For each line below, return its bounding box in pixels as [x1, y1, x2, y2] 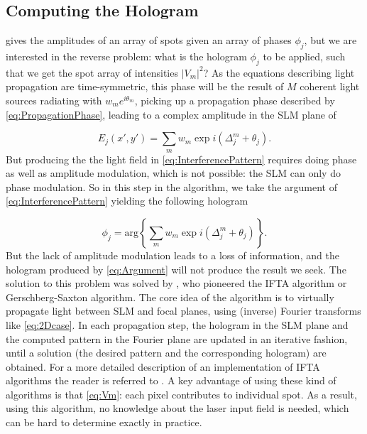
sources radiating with [6, 92, 102, 107]
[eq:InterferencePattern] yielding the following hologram [6, 193, 248, 208]
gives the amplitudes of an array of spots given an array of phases [6, 33, 292, 48]
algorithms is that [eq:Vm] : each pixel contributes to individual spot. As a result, [6, 386, 357, 401]
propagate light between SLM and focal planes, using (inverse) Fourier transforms [6, 303, 361, 318]
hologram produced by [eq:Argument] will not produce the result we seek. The [6, 261, 346, 276]
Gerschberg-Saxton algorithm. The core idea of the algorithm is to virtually [6, 289, 334, 304]
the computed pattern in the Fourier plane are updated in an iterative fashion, [6, 331, 348, 346]
